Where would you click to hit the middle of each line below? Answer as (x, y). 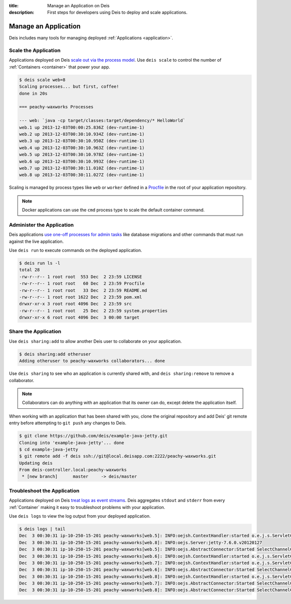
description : (22, 13)
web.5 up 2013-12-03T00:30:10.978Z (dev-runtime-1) (82, 155)
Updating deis (36, 463)
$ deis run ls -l (40, 263)
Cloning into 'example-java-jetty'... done (72, 443)
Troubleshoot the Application (44, 490)
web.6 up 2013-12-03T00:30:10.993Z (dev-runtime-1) (82, 161)
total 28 (30, 270)
